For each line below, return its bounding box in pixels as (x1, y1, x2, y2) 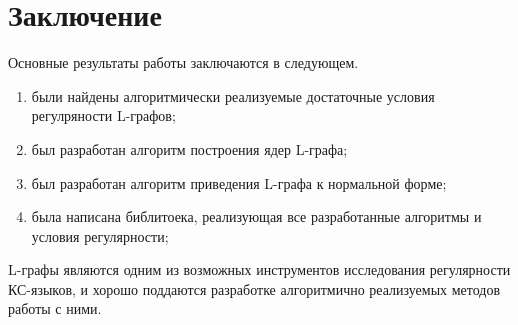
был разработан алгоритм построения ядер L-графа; (31, 138, 348, 159)
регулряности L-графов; (31, 105, 176, 126)
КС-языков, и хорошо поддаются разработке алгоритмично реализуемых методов (8, 278, 501, 299)
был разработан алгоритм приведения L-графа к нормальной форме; (31, 172, 447, 193)
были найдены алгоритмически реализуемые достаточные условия (31, 85, 435, 106)
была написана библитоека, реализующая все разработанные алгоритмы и (31, 206, 482, 227)
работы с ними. (8, 298, 102, 319)
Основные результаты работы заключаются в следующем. (8, 52, 359, 73)
